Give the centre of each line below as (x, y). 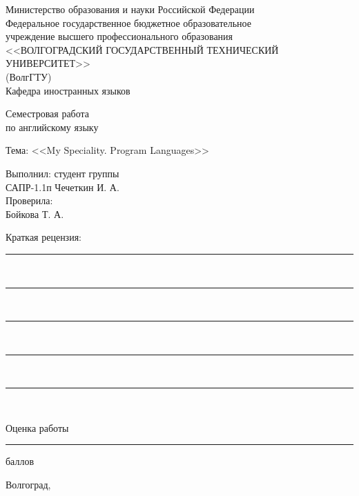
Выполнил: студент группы (62, 173)
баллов (20, 461)
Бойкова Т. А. (35, 214)
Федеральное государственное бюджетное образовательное (129, 22)
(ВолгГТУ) (29, 76)
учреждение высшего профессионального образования (119, 36)
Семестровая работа (48, 113)
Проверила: (29, 200)
